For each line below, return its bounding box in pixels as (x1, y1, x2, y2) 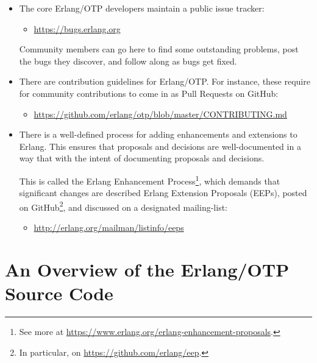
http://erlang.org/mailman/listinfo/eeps (34, 221, 184, 234)
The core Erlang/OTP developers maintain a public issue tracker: (19, 2, 265, 14)
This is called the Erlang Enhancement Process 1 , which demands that (19, 172, 280, 187)
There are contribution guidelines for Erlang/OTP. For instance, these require (19, 75, 310, 88)
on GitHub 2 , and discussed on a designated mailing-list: (19, 199, 227, 213)
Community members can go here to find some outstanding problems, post (19, 43, 299, 55)
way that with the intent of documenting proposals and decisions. (19, 152, 265, 164)
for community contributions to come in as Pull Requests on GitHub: (19, 86, 279, 99)
